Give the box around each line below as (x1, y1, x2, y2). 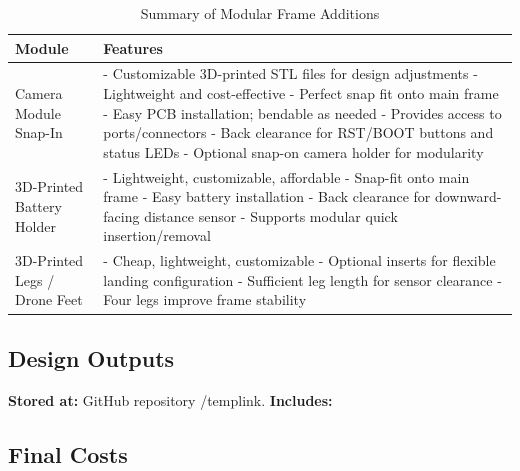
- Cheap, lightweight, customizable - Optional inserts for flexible (103, 250, 496, 271)
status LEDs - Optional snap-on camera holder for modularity (103, 141, 484, 162)
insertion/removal (103, 225, 211, 246)
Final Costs (8, 438, 128, 469)
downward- (434, 186, 502, 207)
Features (103, 37, 163, 58)
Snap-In (15, 122, 63, 143)
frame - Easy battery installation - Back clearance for (103, 186, 431, 207)
